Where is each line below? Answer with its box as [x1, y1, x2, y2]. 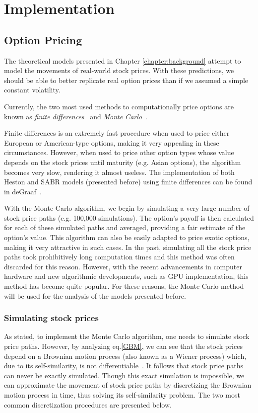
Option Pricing [4, 32, 82, 47]
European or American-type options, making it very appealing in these [4, 137, 219, 148]
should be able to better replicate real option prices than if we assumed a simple [4, 75, 249, 85]
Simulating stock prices [4, 312, 99, 324]
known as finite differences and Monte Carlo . [4, 111, 147, 121]
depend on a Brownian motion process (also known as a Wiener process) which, [4, 350, 247, 361]
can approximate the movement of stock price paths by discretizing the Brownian [4, 380, 252, 390]
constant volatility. [4, 84, 61, 95]
